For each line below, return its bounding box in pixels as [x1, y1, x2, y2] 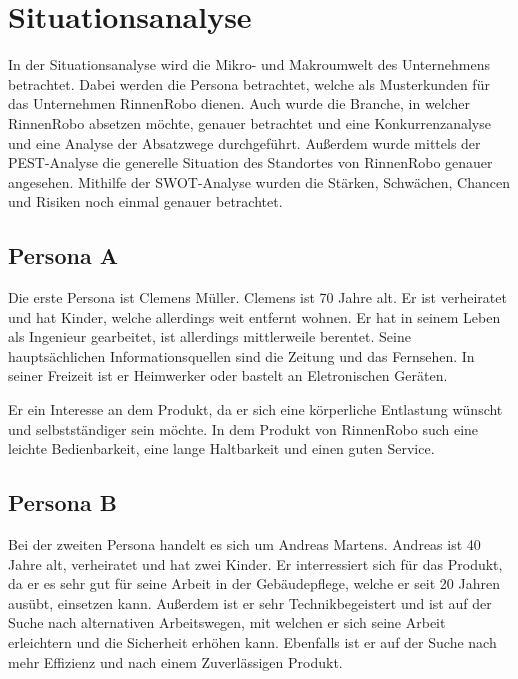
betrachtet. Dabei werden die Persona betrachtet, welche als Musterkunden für [8, 73, 490, 94]
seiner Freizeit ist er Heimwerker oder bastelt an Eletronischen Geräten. [8, 365, 448, 386]
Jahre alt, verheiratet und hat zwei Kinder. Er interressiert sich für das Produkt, [8, 553, 503, 574]
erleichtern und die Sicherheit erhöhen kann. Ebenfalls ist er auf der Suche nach [8, 632, 497, 652]
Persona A [8, 240, 118, 271]
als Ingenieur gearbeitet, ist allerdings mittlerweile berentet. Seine [8, 326, 411, 347]
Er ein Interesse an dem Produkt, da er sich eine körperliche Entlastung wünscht [8, 399, 503, 420]
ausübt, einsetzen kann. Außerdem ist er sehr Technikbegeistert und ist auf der [8, 592, 492, 613]
